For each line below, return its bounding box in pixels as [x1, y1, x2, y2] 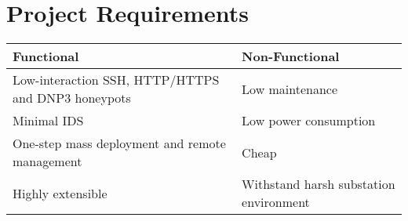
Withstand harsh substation [242, 175, 395, 194]
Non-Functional [242, 47, 340, 66]
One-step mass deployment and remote [13, 134, 226, 153]
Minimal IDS [13, 111, 84, 130]
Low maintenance [242, 79, 338, 98]
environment [242, 193, 310, 212]
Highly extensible [13, 183, 107, 202]
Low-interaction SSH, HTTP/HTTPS [13, 71, 220, 89]
